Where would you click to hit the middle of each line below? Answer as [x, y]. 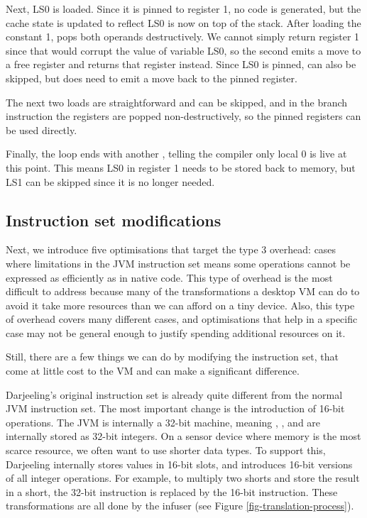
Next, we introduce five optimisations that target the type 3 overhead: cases [171, 249]
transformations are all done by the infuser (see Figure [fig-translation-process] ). [180, 506]
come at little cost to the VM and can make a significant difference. [153, 371]
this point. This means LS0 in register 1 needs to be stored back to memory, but [181, 167]
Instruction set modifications [114, 220]
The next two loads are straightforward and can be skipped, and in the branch [177, 102]
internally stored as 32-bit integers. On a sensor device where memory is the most [183, 436]
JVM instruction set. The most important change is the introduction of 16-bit [175, 408]
